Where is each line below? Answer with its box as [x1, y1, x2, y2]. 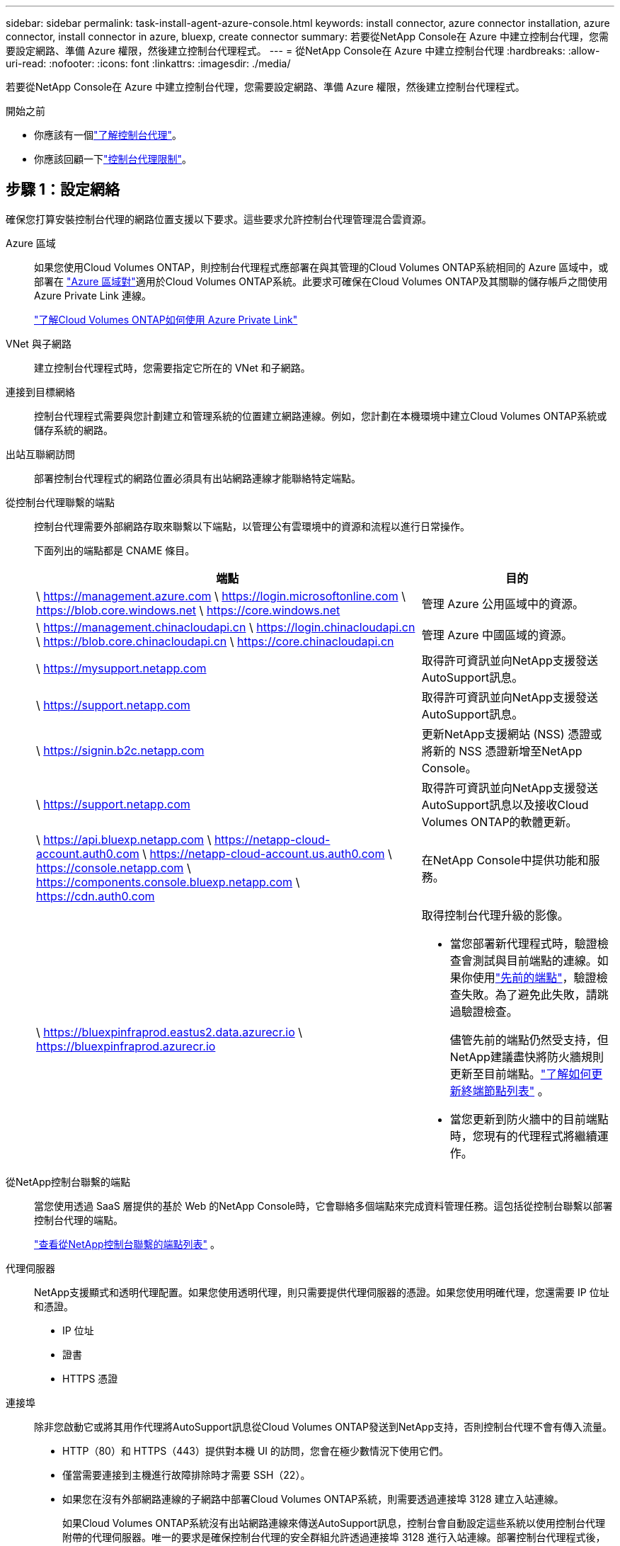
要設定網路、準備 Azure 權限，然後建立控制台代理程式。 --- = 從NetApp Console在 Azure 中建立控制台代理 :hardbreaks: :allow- [6, 45, 600, 57]
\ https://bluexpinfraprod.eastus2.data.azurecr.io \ [36, 1024, 303, 1039]
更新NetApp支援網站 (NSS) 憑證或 [421, 726, 602, 741]
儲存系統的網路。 [34, 423, 113, 436]
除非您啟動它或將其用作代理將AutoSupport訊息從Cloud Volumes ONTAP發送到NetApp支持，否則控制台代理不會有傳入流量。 [34, 1420, 613, 1433]
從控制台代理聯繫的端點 [6, 496, 115, 508]
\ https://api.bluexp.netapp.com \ [36, 832, 212, 847]
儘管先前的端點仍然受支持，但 [449, 1032, 609, 1047]
